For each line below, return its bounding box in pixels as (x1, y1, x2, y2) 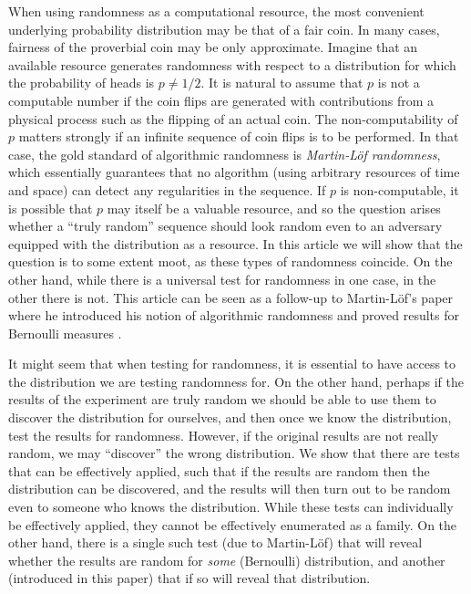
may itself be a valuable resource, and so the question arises (107, 198, 441, 217)
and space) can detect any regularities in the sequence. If (8, 180, 326, 199)
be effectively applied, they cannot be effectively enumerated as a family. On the (8, 515, 457, 534)
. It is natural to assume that (200, 73, 363, 92)
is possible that (8, 198, 93, 217)
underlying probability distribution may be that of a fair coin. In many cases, (8, 19, 440, 38)
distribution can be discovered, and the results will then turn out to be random (8, 479, 451, 498)
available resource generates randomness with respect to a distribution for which (8, 55, 456, 74)
